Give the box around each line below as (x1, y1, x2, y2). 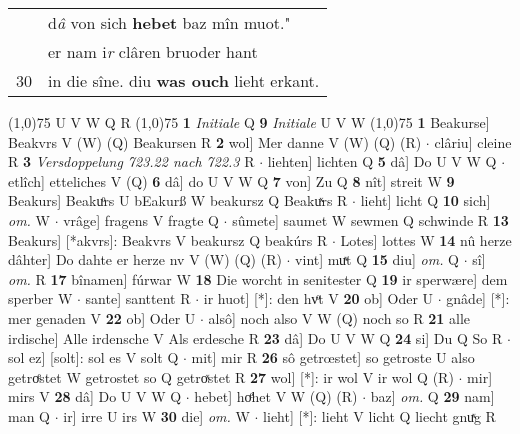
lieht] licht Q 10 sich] (360, 190, 491, 211)
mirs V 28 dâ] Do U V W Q (8, 386, 182, 407)
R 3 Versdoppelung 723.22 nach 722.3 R (8, 151, 255, 172)
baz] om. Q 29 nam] (370, 386, 495, 407)
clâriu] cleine (434, 131, 512, 152)
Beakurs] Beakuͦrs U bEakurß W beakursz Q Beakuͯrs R (8, 190, 348, 211)
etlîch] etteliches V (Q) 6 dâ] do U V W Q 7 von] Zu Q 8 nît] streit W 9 (8, 170, 455, 191)
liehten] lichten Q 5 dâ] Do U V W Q (267, 151, 497, 172)
